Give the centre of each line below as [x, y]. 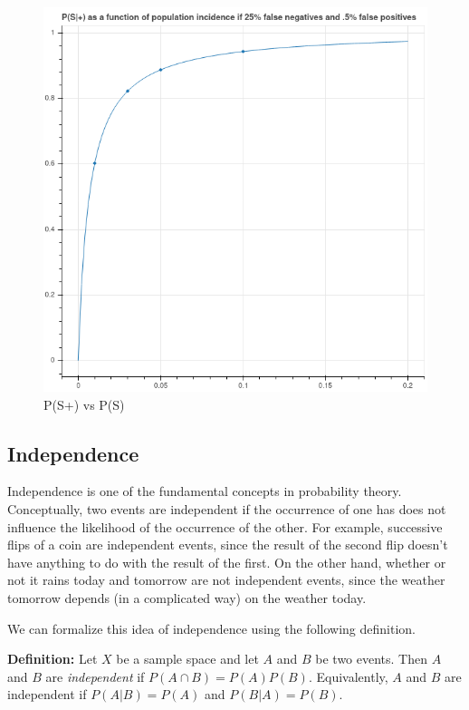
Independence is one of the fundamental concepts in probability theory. [205, 491]
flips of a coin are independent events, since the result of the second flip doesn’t [228, 545]
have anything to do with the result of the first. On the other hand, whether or [227, 562]
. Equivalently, [348, 676]
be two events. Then [372, 659]
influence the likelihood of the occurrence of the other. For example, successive [225, 526]
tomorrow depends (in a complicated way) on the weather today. [187, 597]
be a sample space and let [187, 659]
